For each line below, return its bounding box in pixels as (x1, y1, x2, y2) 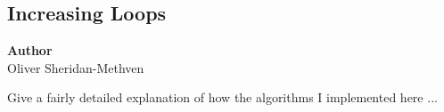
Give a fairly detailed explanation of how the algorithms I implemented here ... (7, 88, 438, 107)
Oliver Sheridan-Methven (7, 58, 144, 76)
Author (7, 41, 53, 60)
